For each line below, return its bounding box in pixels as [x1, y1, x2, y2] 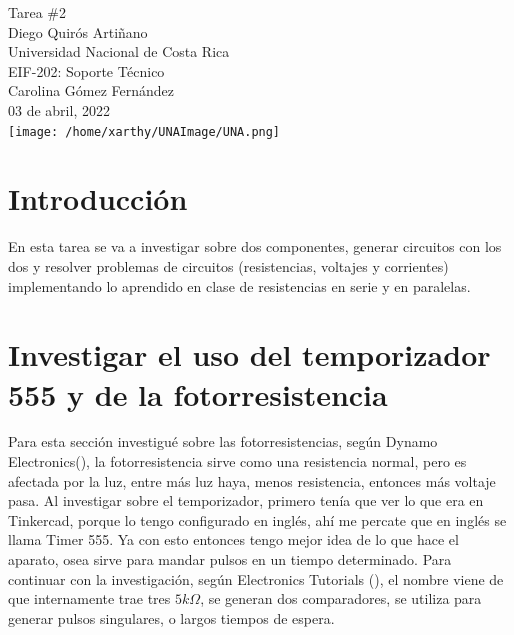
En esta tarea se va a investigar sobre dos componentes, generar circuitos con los [8, 236, 502, 257]
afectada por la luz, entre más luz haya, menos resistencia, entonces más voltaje [8, 470, 496, 491]
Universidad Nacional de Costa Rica [8, 41, 230, 62]
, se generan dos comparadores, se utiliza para [200, 588, 482, 609]
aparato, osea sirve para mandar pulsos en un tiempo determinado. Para [8, 549, 452, 569]
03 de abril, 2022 [8, 99, 110, 120]
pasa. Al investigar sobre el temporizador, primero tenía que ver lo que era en [8, 490, 484, 511]
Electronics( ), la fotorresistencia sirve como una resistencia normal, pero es [8, 451, 467, 472]
